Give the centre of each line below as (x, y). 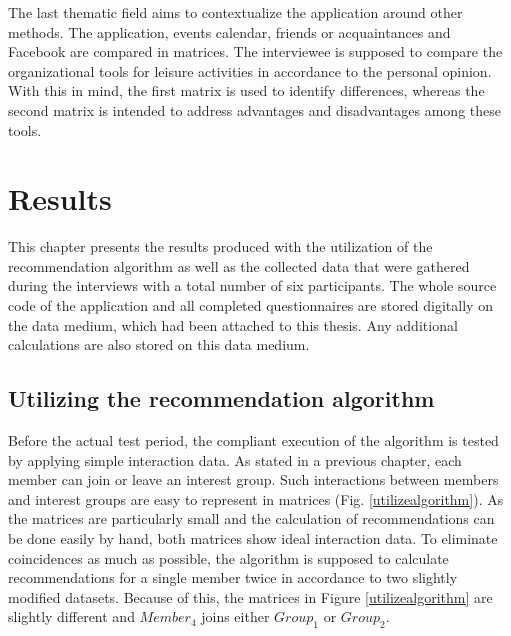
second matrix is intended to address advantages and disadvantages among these (254, 109)
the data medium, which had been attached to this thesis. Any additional (233, 324)
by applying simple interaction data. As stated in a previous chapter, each (235, 459)
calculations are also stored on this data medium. (159, 344)
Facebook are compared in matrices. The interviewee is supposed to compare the (255, 51)
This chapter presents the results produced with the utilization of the (220, 246)
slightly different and (71, 616)
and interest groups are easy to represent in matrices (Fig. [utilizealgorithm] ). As (256, 498)
